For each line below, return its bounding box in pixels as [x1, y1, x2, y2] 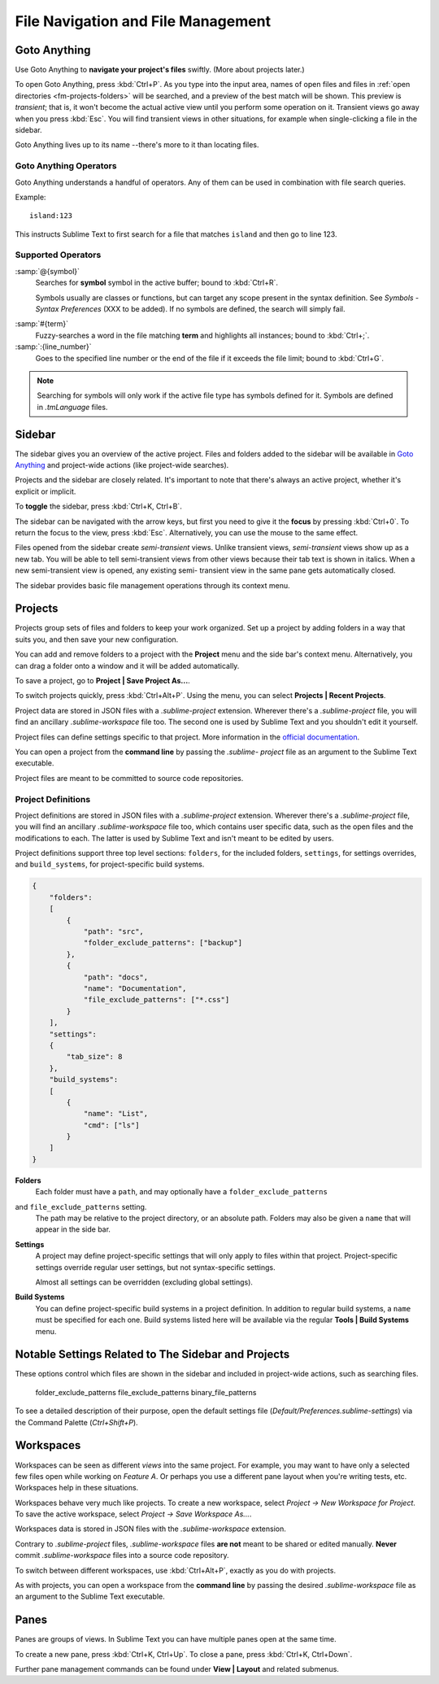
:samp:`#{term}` [15, 319, 69, 329]
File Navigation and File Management [15, 12, 272, 30]
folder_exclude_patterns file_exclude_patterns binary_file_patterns [35, 1387, 257, 1397]
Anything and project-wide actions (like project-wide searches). [15, 460, 229, 470]
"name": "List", [83, 1109, 149, 1119]
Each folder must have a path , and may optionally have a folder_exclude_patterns [35, 1187, 328, 1197]
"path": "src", [83, 927, 144, 936]
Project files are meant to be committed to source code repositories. [15, 773, 244, 783]
